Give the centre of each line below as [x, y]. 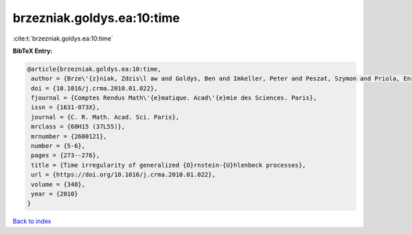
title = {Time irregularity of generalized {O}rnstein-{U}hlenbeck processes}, [169, 165]
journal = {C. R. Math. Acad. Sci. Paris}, [105, 117]
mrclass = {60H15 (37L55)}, [78, 127]
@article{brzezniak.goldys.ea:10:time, [94, 69]
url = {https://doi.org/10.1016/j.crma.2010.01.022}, [123, 175]
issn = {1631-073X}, [66, 107]
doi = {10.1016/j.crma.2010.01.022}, [94, 88]
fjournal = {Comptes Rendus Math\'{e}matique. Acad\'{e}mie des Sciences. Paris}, [174, 98]
